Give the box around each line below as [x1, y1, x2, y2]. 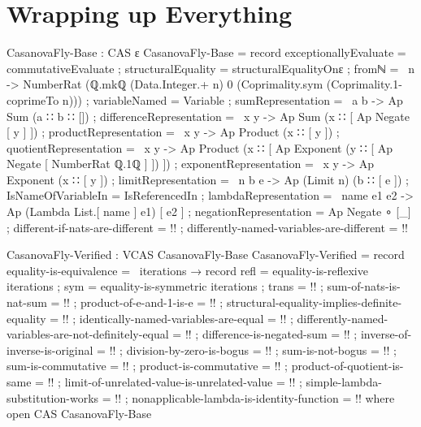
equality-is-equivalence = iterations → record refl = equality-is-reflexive [7, 261, 368, 278]
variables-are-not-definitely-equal [7, 326, 169, 343]
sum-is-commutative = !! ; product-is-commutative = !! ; [7, 357, 288, 374]
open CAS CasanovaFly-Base [7, 405, 152, 422]
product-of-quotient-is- [291, 357, 404, 374]
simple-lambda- [306, 373, 382, 390]
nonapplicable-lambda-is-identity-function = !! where [132, 389, 395, 406]
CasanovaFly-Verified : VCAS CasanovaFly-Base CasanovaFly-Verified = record [7, 246, 405, 263]
